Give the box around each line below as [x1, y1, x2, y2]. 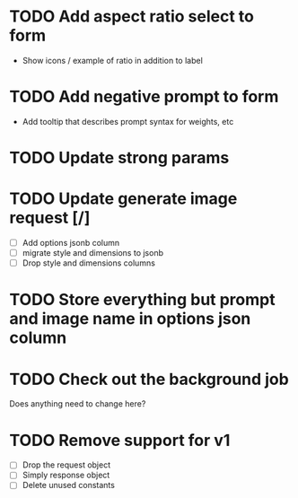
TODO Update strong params [9, 148, 230, 168]
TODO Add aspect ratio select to [9, 6, 254, 27]
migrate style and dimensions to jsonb [22, 248, 164, 258]
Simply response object [22, 469, 110, 481]
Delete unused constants [22, 480, 115, 491]
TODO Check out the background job [9, 369, 289, 389]
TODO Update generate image [9, 188, 238, 209]
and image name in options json [9, 309, 251, 329]
